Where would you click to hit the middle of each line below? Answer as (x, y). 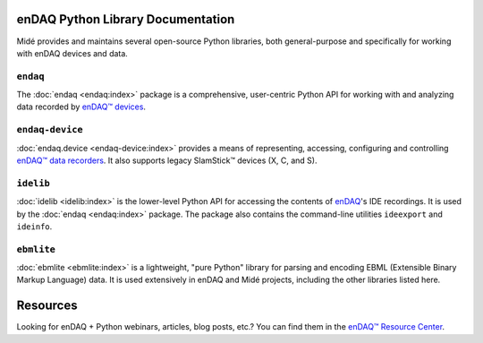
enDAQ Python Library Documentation (126, 19)
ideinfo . (34, 226)
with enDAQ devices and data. (72, 53)
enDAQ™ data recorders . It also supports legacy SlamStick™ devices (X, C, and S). (167, 160)
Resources (47, 306)
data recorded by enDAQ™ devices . (81, 107)
